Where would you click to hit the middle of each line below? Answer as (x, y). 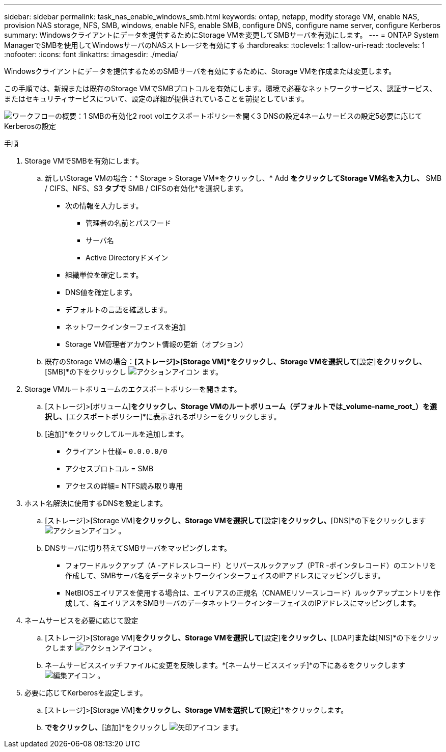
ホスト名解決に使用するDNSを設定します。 (96, 503)
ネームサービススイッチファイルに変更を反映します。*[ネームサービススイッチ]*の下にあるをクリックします (225, 665)
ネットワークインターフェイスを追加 (126, 327)
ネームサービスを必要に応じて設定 (81, 620)
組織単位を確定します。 (104, 275)
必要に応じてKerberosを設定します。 (86, 693)
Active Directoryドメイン (127, 258)
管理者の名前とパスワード (128, 223)
